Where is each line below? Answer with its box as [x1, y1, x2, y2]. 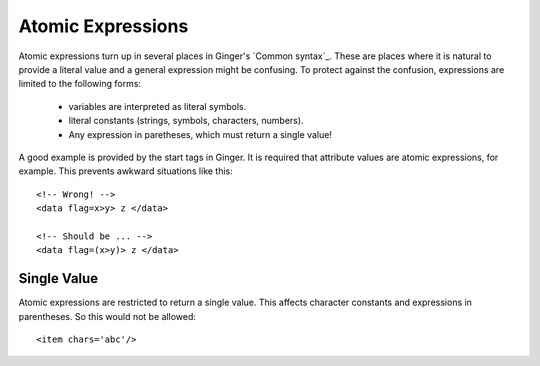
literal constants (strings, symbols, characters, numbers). [68, 115, 304, 127]
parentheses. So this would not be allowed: [18, 310, 197, 322]
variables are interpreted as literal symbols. [68, 100, 247, 112]
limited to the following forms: [18, 78, 142, 90]
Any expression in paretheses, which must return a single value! [68, 128, 332, 140]
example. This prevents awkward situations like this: [18, 165, 234, 177]
